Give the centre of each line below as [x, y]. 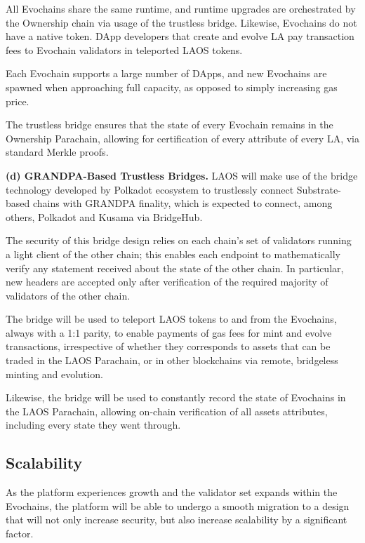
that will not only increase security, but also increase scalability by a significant [177, 519]
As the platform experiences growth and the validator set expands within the [172, 492]
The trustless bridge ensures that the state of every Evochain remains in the [170, 125]
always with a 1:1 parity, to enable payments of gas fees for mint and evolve [169, 332]
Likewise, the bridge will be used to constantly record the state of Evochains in [176, 397]
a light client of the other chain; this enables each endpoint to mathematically [173, 254]
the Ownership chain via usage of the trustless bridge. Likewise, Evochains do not [181, 22]
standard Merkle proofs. [57, 152]
